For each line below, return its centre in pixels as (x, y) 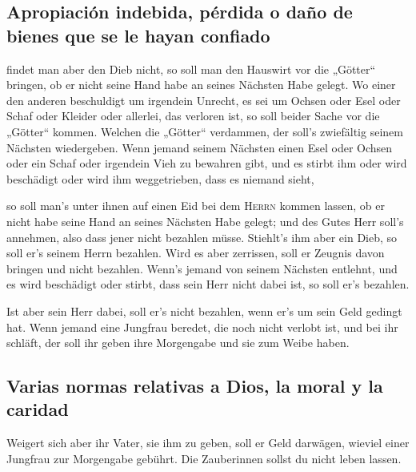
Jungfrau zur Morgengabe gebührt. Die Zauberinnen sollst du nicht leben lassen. (204, 458)
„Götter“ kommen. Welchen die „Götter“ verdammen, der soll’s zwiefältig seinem (205, 131)
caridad (38, 409)
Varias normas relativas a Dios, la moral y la (195, 386)
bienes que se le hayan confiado (138, 35)
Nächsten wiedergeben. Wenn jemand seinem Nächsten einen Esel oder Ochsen (200, 147)
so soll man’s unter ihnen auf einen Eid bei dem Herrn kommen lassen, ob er (196, 206)
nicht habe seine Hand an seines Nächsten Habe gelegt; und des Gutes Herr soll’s (205, 221)
